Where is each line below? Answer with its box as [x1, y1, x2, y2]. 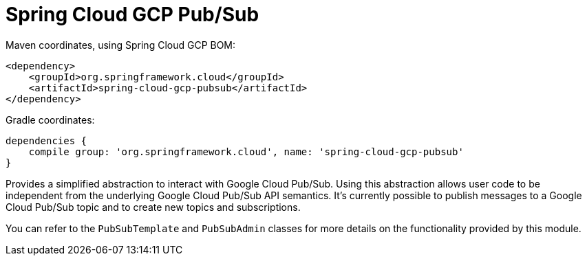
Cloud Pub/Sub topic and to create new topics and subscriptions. [6, 201, 301, 213]
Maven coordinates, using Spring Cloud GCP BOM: [6, 38, 236, 51]
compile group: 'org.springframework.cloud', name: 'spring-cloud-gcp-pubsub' [28, 146, 464, 157]
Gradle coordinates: [6, 113, 95, 126]
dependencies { [6, 135, 87, 146]
